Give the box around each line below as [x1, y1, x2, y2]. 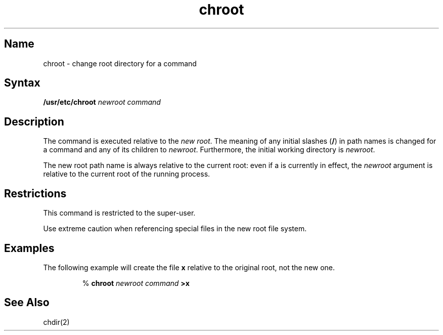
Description [4, 115, 64, 128]
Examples [4, 241, 55, 255]
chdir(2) [43, 317, 70, 326]
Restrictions [4, 187, 67, 200]
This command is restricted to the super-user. [43, 208, 196, 218]
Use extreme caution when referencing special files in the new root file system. [43, 224, 307, 233]
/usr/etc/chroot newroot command [43, 98, 161, 107]
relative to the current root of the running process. [43, 170, 210, 179]
